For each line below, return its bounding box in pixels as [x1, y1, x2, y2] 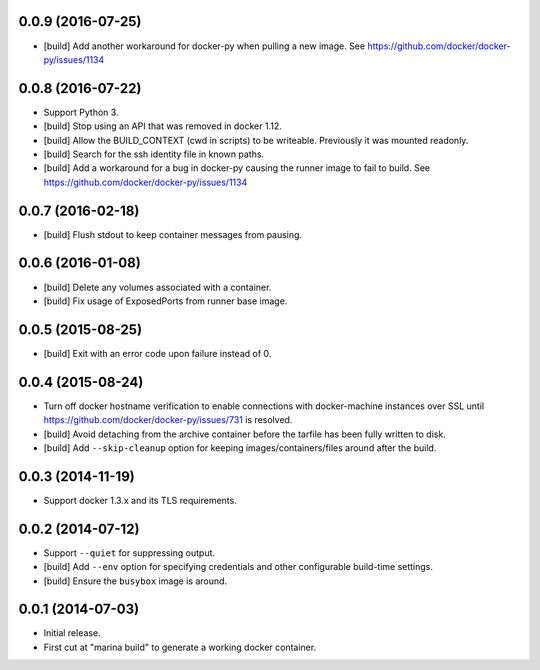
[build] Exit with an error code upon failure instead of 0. [43, 347, 272, 359]
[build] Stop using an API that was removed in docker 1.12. [43, 120, 282, 132]
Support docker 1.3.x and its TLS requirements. [43, 494, 237, 506]
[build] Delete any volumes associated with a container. [43, 281, 272, 293]
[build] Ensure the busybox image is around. [43, 575, 228, 587]
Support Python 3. [43, 106, 119, 118]
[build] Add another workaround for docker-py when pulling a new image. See [43, 40, 365, 52]
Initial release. [43, 627, 101, 639]
